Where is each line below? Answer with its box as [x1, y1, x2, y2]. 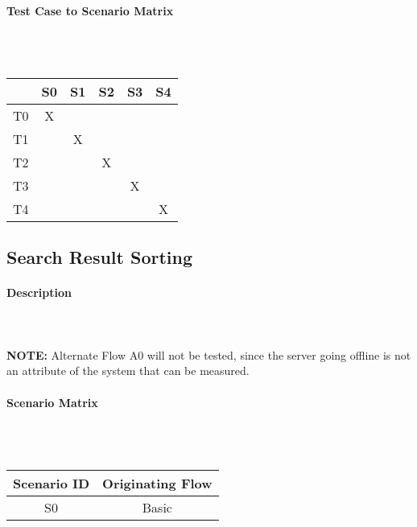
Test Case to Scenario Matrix [6, 2, 174, 19]
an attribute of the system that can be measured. [6, 362, 250, 379]
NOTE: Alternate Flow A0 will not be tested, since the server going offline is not [6, 346, 411, 363]
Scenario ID [13, 473, 90, 492]
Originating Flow [102, 473, 213, 492]
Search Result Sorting [6, 245, 192, 270]
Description [6, 284, 72, 301]
